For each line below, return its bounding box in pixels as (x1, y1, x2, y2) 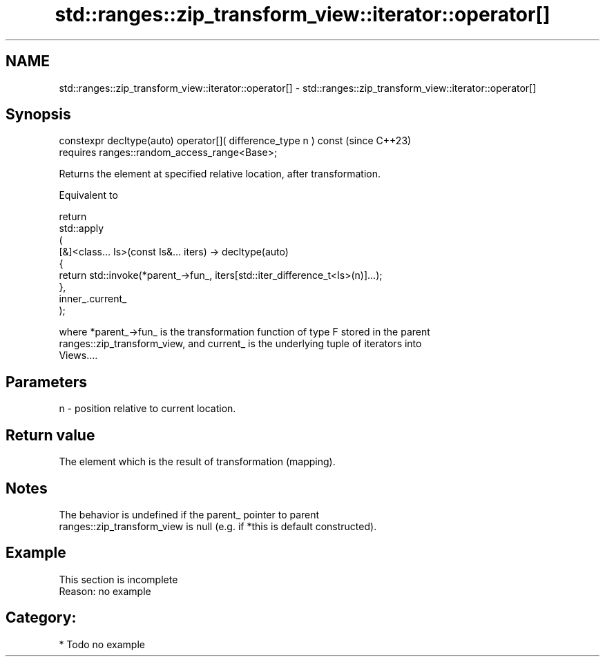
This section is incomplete (59, 573, 178, 585)
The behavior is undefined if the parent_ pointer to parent (59, 508, 320, 520)
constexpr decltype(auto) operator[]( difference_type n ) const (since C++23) (59, 135, 412, 147)
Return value (6, 426, 95, 444)
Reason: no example (59, 585, 151, 597)
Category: (6, 609, 77, 627)
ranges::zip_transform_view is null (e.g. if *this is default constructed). (59, 520, 377, 532)
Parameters (6, 373, 87, 391)
